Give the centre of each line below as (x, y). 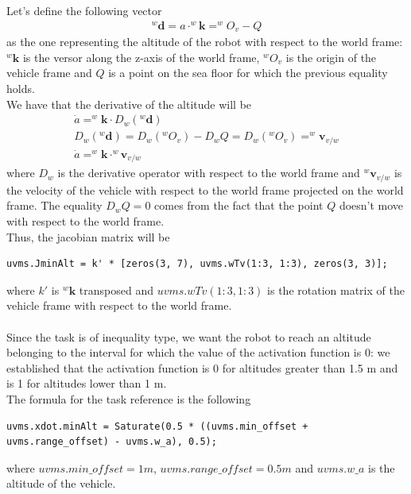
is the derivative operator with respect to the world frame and (209, 173)
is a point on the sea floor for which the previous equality (248, 73)
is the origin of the (331, 57)
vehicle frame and (49, 73)
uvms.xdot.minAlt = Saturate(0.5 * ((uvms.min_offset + (157, 426)
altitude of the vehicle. (61, 483)
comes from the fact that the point (239, 205)
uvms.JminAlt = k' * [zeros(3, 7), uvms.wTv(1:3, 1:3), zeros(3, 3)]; (197, 264)
